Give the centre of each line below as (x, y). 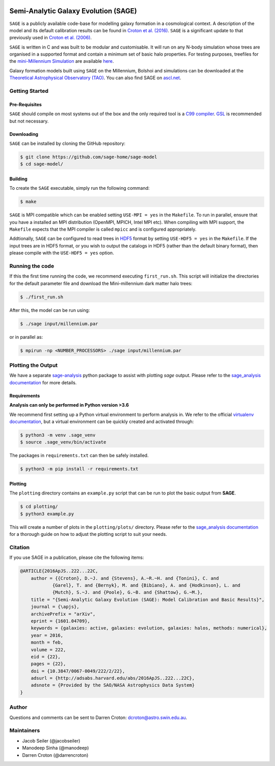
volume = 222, (48, 650)
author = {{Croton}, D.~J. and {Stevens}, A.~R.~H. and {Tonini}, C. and (125, 578)
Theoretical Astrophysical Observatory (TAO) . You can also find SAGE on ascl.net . (95, 78)
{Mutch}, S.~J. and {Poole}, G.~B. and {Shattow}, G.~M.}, (128, 592)
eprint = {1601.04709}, (60, 621)
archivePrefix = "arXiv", (63, 614)
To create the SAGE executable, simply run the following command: (79, 188)
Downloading (24, 134)
